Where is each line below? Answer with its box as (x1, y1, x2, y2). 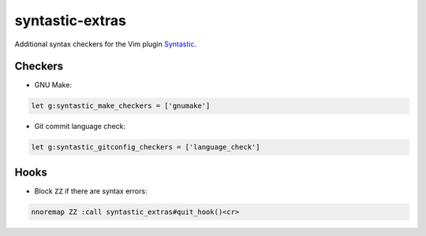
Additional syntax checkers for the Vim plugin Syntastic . (14, 39, 197, 49)
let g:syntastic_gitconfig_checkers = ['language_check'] (31, 142, 260, 152)
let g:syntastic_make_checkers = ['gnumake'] (31, 101, 211, 110)
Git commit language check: (34, 122, 126, 131)
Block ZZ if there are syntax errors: (34, 186, 148, 196)
